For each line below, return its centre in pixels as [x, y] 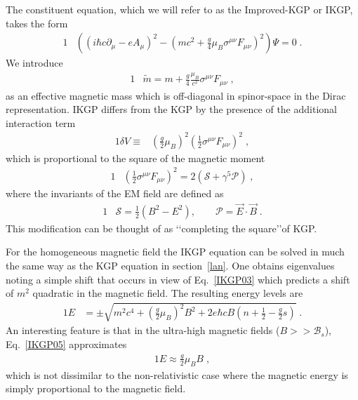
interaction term [41, 122]
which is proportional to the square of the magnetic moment [135, 158]
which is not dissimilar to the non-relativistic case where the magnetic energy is [177, 374]
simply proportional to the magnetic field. [96, 388]
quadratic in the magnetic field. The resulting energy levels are [168, 293]
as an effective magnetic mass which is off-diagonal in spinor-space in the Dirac [176, 95]
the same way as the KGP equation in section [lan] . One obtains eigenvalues [170, 266]
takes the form [37, 23]
